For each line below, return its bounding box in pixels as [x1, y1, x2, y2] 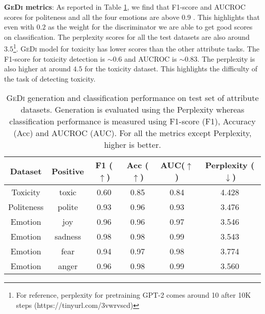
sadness [55, 230, 81, 243]
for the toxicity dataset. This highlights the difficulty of [85, 63, 258, 74]
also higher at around [4, 63, 71, 74]
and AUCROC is [124, 53, 177, 64]
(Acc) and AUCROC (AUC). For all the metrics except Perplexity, [13, 127, 252, 139]
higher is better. [104, 139, 161, 151]
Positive [51, 165, 84, 177]
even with [4, 21, 35, 32]
